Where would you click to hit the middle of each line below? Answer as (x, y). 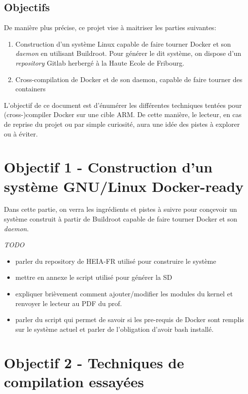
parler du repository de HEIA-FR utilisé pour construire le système (116, 261)
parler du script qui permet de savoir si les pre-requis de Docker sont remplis (130, 319)
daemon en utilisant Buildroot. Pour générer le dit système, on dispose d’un (128, 53)
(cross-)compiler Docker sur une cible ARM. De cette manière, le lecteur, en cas (123, 114)
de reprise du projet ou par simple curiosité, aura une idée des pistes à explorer (122, 124)
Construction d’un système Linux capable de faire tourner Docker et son (123, 43)
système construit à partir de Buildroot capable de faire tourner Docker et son (121, 219)
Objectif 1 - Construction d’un (108, 167)
